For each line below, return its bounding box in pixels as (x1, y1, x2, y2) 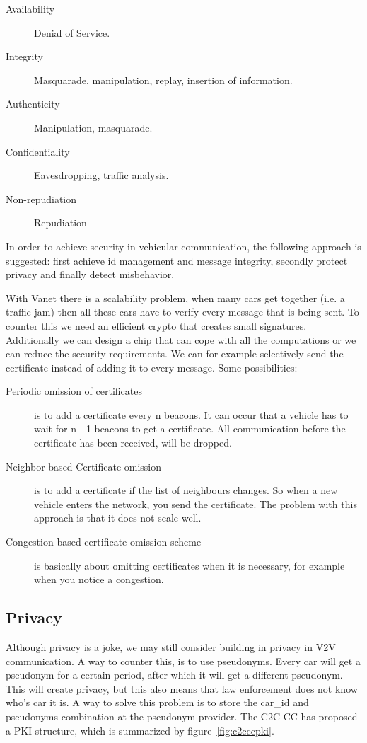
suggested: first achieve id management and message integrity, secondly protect (6, 253, 348, 267)
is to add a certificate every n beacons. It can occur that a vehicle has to (34, 407, 349, 422)
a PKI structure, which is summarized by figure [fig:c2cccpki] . (6, 722, 274, 737)
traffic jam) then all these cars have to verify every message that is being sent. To (6, 304, 359, 319)
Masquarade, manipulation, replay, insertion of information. (34, 72, 293, 87)
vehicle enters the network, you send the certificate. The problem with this (34, 496, 357, 511)
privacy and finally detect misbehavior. (6, 267, 175, 282)
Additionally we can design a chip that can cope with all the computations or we (6, 332, 356, 347)
